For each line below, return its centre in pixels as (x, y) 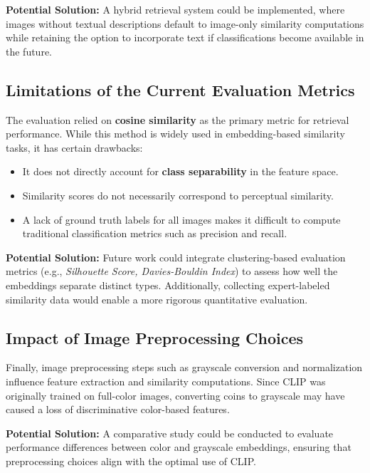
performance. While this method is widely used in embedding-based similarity (175, 134)
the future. (29, 51)
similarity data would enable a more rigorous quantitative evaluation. (157, 299)
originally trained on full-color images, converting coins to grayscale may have (175, 395)
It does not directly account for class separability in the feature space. (180, 171)
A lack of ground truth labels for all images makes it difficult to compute (181, 219)
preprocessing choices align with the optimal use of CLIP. (131, 461)
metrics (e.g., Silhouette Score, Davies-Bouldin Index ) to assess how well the (172, 271)
